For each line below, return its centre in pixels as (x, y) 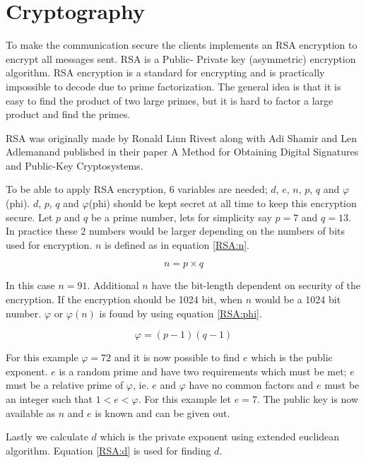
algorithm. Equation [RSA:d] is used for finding (108, 450)
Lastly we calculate (47, 436)
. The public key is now (308, 399)
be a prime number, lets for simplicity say (181, 217)
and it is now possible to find (177, 357)
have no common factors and (251, 385)
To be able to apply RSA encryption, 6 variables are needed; (137, 189)
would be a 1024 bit (298, 299)
